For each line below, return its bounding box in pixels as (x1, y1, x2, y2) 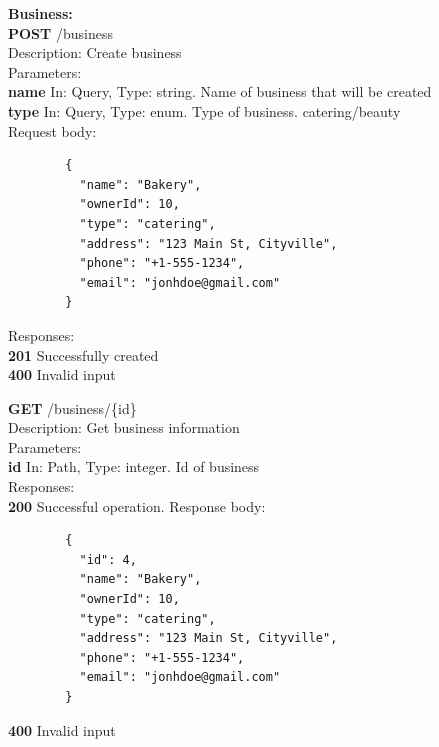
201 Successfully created (8, 344, 159, 365)
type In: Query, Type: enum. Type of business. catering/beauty (8, 100, 401, 121)
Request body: (8, 120, 97, 141)
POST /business (8, 22, 113, 43)
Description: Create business (8, 42, 182, 63)
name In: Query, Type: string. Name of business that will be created (8, 81, 432, 102)
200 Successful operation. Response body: (8, 495, 266, 516)
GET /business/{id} (8, 397, 137, 418)
